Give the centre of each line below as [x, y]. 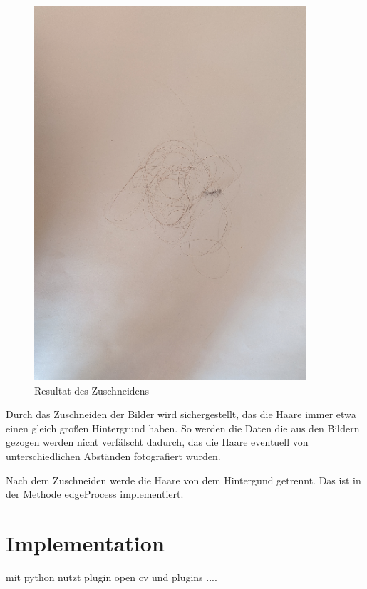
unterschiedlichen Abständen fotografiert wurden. [113, 456]
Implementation [85, 543]
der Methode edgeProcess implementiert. [95, 494]
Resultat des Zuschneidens [92, 390]
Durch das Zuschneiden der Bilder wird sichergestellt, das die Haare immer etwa [181, 414]
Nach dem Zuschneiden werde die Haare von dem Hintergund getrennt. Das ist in [183, 480]
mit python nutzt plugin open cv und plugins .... [112, 577]
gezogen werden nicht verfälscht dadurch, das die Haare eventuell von [157, 442]
